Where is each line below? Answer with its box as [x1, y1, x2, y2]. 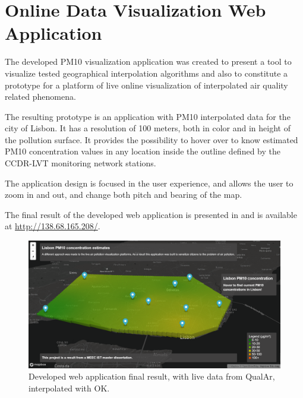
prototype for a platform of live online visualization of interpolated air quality [5, 78, 288, 91]
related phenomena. [5, 90, 76, 103]
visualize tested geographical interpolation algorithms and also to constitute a [5, 67, 288, 79]
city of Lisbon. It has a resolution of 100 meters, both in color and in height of [5, 122, 291, 134]
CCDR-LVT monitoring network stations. [5, 157, 156, 169]
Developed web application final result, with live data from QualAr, [29, 370, 275, 383]
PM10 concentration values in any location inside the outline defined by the [5, 145, 280, 157]
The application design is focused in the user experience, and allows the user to [5, 176, 293, 189]
